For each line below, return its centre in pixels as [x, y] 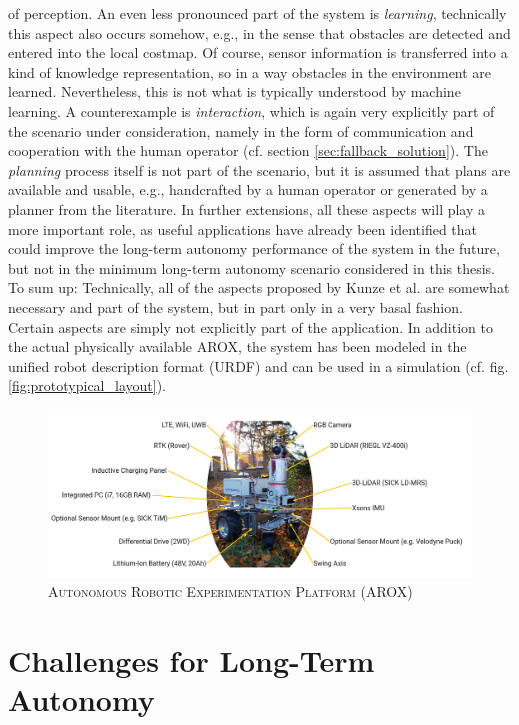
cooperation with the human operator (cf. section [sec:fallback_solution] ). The [248, 150]
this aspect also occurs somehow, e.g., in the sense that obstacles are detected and [259, 32]
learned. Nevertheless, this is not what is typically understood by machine [234, 91]
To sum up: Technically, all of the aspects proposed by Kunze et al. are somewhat [259, 287]
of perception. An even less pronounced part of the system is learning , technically [257, 13]
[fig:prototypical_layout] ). [87, 385]
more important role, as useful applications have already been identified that [243, 228]
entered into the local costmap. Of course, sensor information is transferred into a [258, 52]
